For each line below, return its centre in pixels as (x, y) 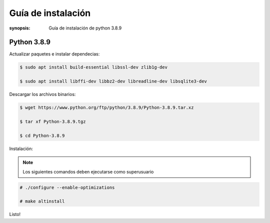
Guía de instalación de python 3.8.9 (85, 28)
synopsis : (20, 28)
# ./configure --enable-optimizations (67, 187)
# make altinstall (42, 201)
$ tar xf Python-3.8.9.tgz (53, 121)
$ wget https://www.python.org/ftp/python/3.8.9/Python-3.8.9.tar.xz (107, 108)
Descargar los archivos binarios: (42, 94)
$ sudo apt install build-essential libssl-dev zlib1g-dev (93, 67)
